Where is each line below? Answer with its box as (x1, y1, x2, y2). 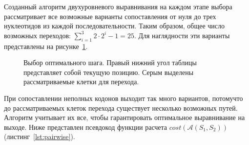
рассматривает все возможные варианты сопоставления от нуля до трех (4, 11, 216, 21)
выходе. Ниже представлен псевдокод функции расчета (4, 121, 167, 132)
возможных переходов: (4, 30, 71, 40)
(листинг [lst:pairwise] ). (4, 131, 75, 142)
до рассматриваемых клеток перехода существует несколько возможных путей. (4, 102, 238, 113)
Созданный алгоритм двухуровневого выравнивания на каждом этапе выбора (4, 1, 232, 11)
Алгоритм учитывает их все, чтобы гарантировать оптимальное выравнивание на (4, 112, 245, 122)
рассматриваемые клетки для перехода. (23, 76, 139, 87)
